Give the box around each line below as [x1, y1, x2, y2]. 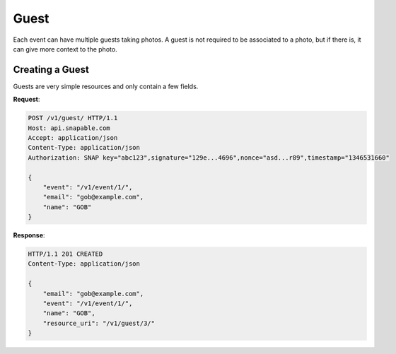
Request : [13, 95, 40, 104]
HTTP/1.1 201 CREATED [28, 250, 103, 258]
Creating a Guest [13, 64, 90, 76]
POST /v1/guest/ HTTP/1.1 [28, 114, 118, 122]
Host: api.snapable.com [28, 124, 111, 132]
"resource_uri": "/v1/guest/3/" [42, 319, 156, 327]
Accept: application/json [28, 134, 118, 141]
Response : [13, 231, 45, 240]
